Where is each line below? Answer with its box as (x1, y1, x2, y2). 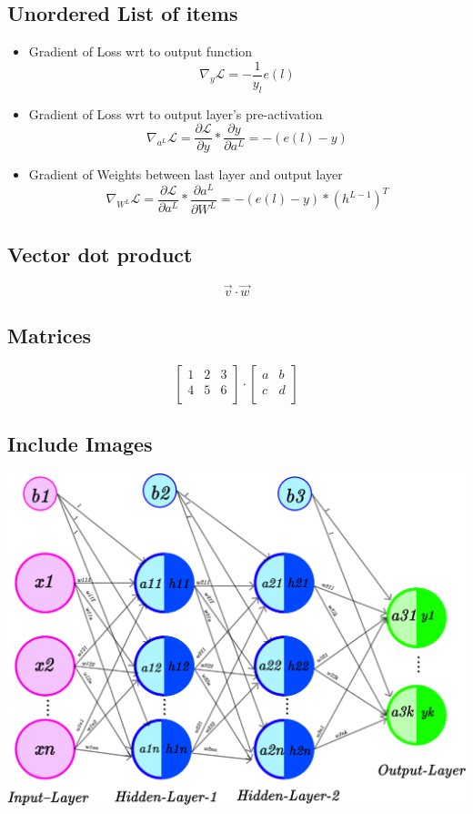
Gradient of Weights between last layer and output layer (28, 165, 343, 184)
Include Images (7, 430, 153, 458)
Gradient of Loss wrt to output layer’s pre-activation (28, 104, 323, 123)
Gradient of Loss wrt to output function (28, 42, 252, 61)
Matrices (7, 321, 92, 350)
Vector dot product (7, 239, 193, 268)
